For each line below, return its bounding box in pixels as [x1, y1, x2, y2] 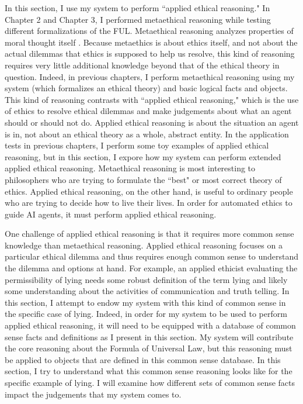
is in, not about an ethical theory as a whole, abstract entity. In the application [5, 127, 289, 140]
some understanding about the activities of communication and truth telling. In [5, 285, 290, 297]
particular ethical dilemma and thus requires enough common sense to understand [5, 250, 299, 263]
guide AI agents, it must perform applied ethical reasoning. [5, 208, 217, 220]
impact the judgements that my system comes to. [5, 388, 182, 400]
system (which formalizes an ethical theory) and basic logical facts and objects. [5, 82, 288, 94]
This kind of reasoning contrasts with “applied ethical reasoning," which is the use [5, 93, 299, 105]
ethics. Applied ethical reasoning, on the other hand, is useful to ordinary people [5, 185, 293, 197]
